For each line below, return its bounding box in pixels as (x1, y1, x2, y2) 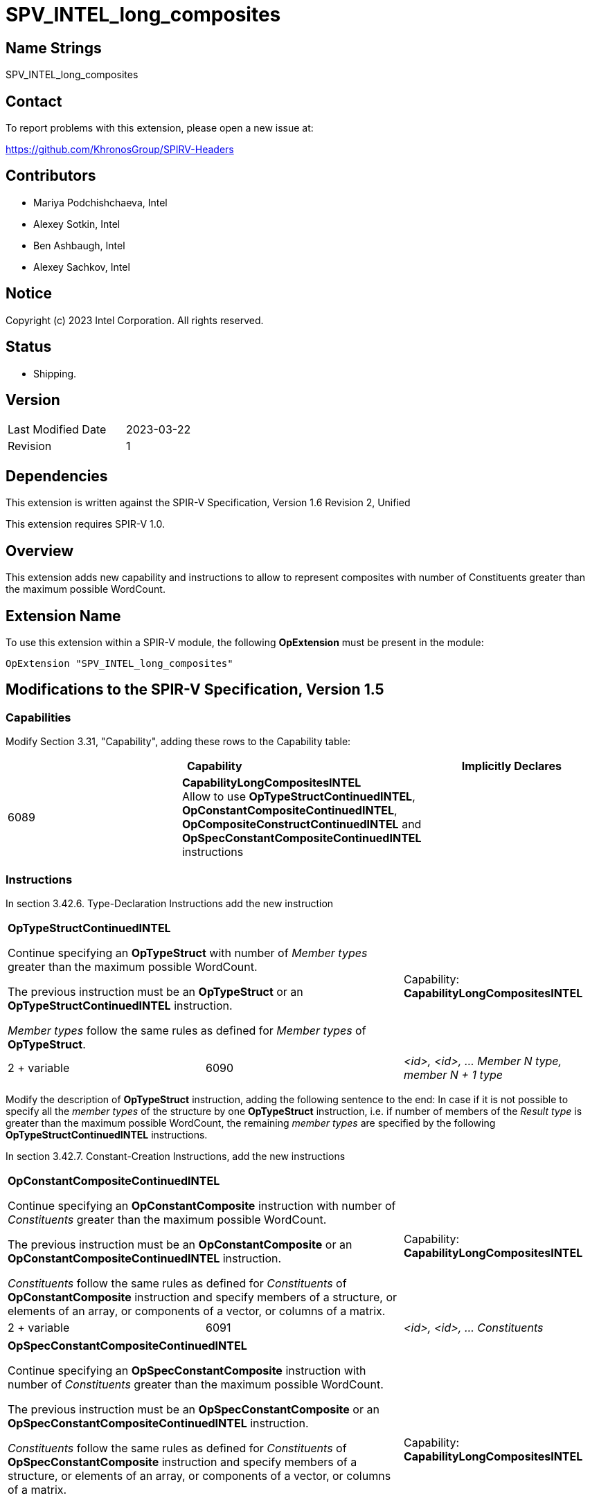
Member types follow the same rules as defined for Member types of (8, 1023, 366, 1037)
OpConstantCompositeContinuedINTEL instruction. (8, 1251, 282, 1265)
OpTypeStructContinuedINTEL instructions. (6, 1128, 208, 1141)
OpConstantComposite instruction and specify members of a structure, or (8, 1289, 397, 1304)
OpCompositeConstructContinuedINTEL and (181, 817, 422, 832)
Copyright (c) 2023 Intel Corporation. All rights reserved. (6, 314, 264, 326)
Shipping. (33, 367, 77, 380)
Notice (6, 285, 53, 303)
